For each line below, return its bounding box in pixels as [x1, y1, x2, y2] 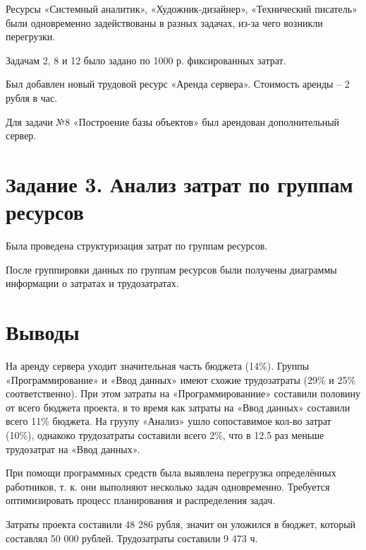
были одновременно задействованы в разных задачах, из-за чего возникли [6, 15, 323, 30]
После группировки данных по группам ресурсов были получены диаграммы [6, 262, 337, 276]
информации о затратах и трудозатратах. [6, 276, 179, 291]
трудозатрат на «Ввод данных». [6, 441, 140, 456]
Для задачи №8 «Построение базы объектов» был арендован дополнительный [6, 114, 340, 129]
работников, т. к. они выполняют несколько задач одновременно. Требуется [6, 479, 330, 493]
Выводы [6, 317, 80, 346]
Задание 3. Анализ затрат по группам [6, 169, 353, 198]
